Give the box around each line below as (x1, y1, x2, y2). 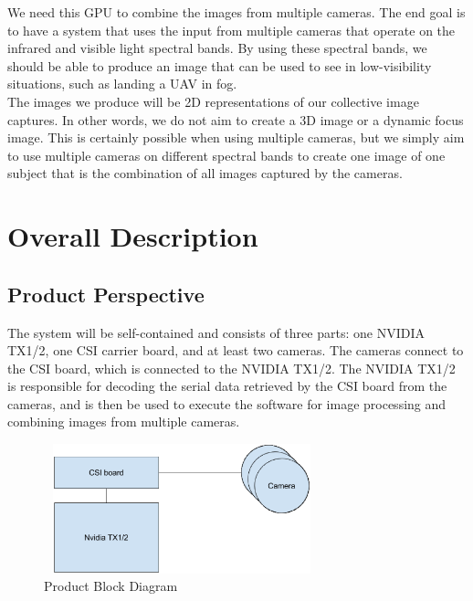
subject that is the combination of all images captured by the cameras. (7, 163, 403, 183)
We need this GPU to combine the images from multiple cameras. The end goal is (7, 3, 466, 21)
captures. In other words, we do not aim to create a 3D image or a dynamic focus (7, 110, 464, 129)
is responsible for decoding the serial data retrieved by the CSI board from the (7, 376, 447, 395)
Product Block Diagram (44, 576, 178, 596)
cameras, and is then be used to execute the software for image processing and (7, 394, 447, 413)
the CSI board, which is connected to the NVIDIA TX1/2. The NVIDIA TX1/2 (7, 358, 456, 377)
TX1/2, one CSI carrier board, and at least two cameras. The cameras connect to (7, 341, 464, 360)
